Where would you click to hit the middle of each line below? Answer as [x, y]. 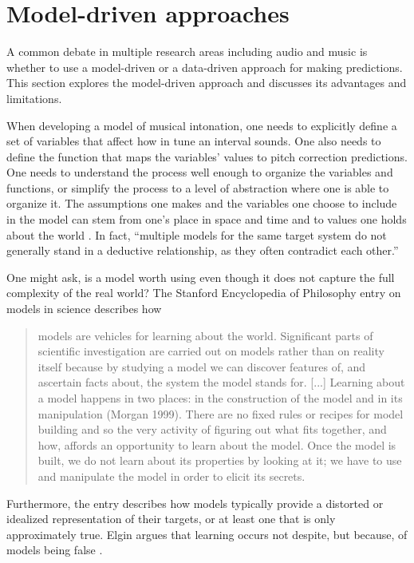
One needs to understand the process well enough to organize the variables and [200, 172]
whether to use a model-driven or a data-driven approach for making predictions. [205, 67]
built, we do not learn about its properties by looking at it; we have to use [220, 460]
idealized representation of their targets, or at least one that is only [171, 519]
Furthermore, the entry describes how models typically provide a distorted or [195, 503]
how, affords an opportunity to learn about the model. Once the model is [217, 444]
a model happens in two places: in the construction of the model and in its [220, 398]
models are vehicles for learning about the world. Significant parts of [205, 335]
